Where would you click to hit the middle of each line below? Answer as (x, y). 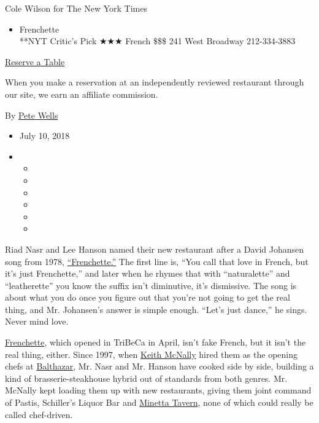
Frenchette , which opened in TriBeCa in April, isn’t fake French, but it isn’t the (156, 342)
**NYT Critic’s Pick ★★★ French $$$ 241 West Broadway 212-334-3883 (157, 41)
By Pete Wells (32, 115)
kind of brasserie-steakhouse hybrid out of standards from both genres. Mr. (146, 378)
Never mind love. (37, 321)
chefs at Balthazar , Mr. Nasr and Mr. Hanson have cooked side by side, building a (159, 366)
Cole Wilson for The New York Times (76, 8)
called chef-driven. (39, 414)
